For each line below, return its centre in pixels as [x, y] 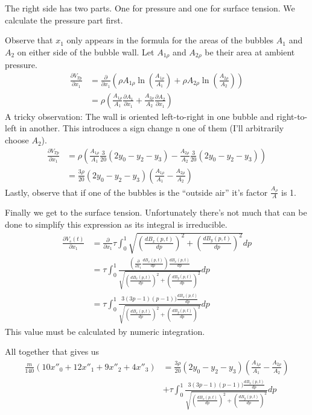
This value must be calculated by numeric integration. [105, 331]
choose [17, 140]
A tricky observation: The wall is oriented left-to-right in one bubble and [139, 116]
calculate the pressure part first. [64, 20]
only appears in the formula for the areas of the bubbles [170, 40]
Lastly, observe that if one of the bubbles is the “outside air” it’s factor [136, 192]
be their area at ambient [250, 51]
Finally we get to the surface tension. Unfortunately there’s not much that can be [156, 212]
